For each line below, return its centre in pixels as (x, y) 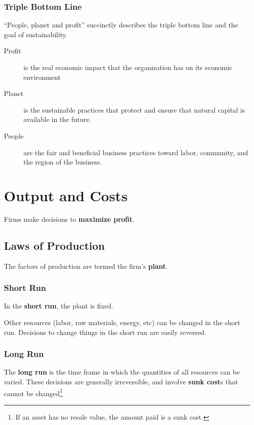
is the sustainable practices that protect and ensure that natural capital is (134, 109)
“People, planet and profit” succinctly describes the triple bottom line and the (121, 25)
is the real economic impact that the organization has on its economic (128, 67)
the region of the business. (63, 162)
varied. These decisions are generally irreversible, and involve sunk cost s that (121, 382)
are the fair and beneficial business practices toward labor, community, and (136, 152)
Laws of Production (54, 245)
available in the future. (57, 119)
